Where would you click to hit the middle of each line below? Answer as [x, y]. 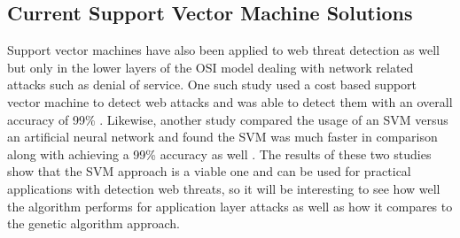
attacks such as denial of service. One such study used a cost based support [212, 84]
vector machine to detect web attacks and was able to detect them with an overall [230, 101]
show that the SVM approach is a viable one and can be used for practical [209, 171]
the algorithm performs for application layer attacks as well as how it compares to [230, 206]
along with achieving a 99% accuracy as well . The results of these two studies [219, 154]
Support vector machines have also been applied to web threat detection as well [223, 50]
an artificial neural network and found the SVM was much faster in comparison [222, 137]
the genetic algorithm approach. [94, 223]
